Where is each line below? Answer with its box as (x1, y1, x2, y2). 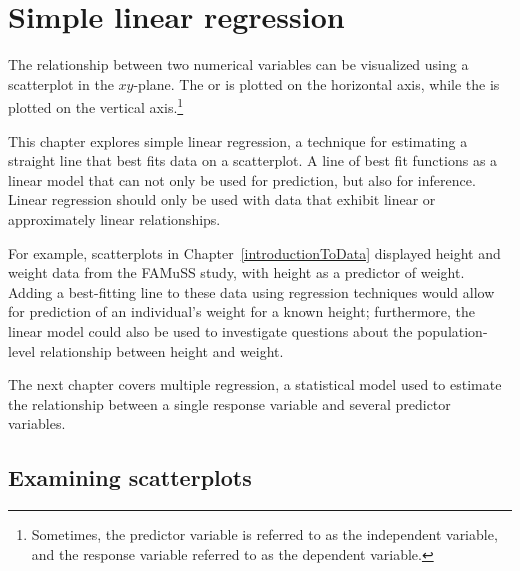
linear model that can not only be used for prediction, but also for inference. (8, 169, 476, 190)
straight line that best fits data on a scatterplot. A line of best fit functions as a (8, 150, 498, 171)
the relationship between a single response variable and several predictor (8, 393, 451, 414)
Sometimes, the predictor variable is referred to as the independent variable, (31, 524, 498, 545)
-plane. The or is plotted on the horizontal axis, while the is (133, 73, 500, 94)
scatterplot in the (8, 73, 114, 94)
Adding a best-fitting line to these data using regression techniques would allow (8, 281, 495, 302)
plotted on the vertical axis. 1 (8, 94, 184, 117)
